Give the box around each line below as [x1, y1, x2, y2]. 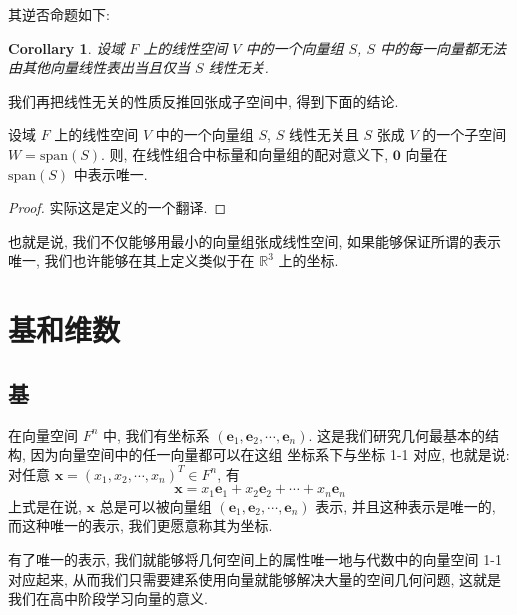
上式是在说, [8, 495, 82, 516]
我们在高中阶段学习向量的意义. [8, 588, 208, 609]
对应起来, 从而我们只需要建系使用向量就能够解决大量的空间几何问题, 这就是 [8, 568, 502, 589]
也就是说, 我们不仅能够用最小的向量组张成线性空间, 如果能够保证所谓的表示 [8, 230, 502, 251]
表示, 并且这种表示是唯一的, [315, 495, 496, 516]
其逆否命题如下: [8, 4, 110, 24]
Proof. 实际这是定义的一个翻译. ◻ [8, 197, 227, 218]
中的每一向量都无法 [380, 37, 507, 58]
